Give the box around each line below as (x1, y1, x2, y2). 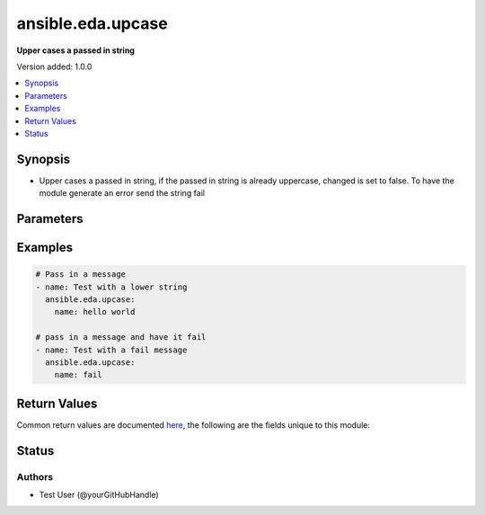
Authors (16, 470, 54, 483)
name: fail (54, 369, 102, 380)
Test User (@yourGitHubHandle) (39, 489, 159, 500)
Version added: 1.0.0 (16, 61, 93, 72)
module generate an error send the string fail (39, 188, 206, 199)
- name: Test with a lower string (35, 281, 188, 292)
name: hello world (54, 306, 136, 317)
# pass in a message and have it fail (35, 333, 207, 342)
